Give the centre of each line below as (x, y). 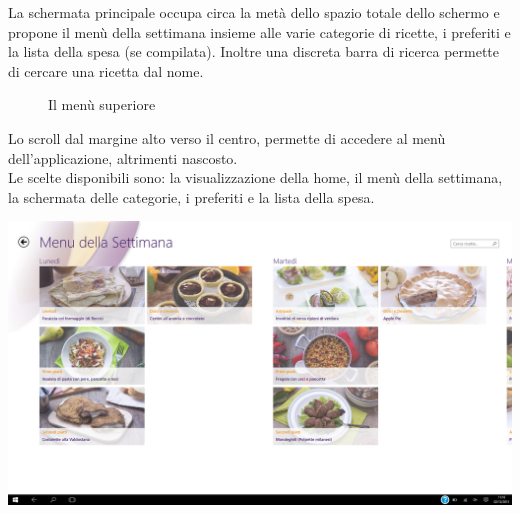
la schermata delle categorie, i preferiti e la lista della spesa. (191, 196)
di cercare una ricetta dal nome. (106, 70)
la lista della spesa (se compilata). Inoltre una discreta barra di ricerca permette (254, 51)
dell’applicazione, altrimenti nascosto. (123, 157)
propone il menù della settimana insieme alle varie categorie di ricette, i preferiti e (259, 31)
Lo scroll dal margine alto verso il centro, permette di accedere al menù (227, 137)
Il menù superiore (102, 104)
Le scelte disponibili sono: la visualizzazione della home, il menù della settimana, (255, 177)
